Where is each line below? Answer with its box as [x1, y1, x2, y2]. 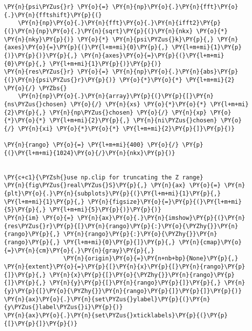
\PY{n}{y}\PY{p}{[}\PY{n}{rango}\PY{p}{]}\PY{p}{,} [49, 279, 221, 287]
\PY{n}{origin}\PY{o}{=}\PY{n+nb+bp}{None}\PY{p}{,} [63, 255, 238, 262]
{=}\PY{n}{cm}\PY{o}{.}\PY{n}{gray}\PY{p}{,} [4, 247, 154, 254]
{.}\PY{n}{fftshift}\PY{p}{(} [4, 11, 102, 19]
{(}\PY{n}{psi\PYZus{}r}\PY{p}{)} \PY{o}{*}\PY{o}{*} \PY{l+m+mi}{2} [4, 76, 235, 83]
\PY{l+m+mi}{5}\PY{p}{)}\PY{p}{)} [49, 206, 162, 214]
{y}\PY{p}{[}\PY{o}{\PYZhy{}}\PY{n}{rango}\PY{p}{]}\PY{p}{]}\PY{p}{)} [4, 287, 242, 294]
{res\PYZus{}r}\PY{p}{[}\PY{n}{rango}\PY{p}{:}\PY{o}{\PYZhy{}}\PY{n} [4, 222, 238, 230]
